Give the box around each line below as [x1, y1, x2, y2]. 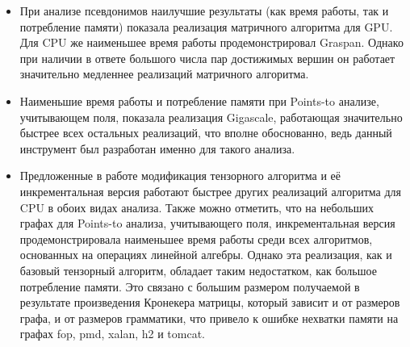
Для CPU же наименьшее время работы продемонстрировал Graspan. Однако [19, 34, 404, 51]
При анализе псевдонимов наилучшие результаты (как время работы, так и [19, 2, 389, 19]
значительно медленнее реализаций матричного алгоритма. [19, 65, 309, 82]
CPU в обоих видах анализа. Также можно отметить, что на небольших [19, 199, 374, 215]
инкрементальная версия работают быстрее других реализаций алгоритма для [19, 182, 401, 199]
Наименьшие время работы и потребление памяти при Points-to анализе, [19, 92, 379, 109]
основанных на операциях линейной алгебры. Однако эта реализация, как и [19, 246, 392, 263]
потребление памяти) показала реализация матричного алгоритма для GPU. [19, 18, 393, 35]
